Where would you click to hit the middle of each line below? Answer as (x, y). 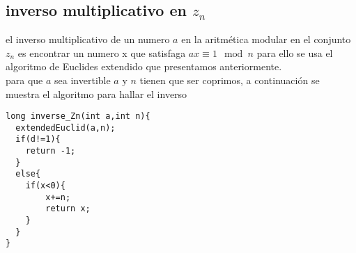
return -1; (51, 151)
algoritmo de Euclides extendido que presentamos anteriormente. (144, 66)
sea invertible (83, 80)
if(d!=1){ (38, 139)
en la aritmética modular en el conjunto (266, 39)
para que (24, 80)
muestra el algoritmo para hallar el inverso (96, 93)
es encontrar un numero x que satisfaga (102, 52)
